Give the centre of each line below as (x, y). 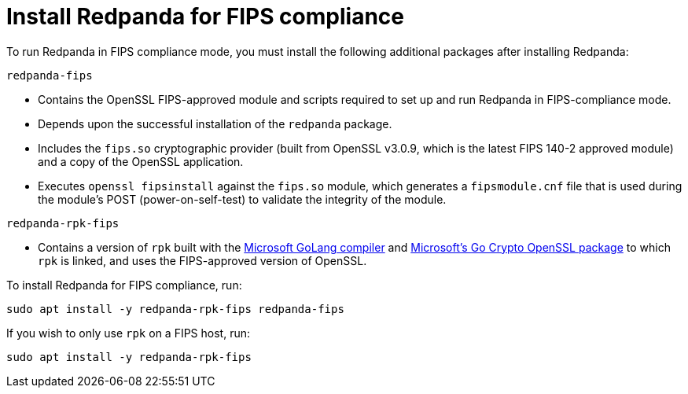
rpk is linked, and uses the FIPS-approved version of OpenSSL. (202, 260)
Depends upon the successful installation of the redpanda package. (215, 123)
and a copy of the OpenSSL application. (141, 161)
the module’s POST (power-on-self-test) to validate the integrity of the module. (242, 199)
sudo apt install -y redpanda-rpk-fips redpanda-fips (175, 309)
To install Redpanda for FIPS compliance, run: (124, 285)
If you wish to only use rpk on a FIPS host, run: (129, 333)
